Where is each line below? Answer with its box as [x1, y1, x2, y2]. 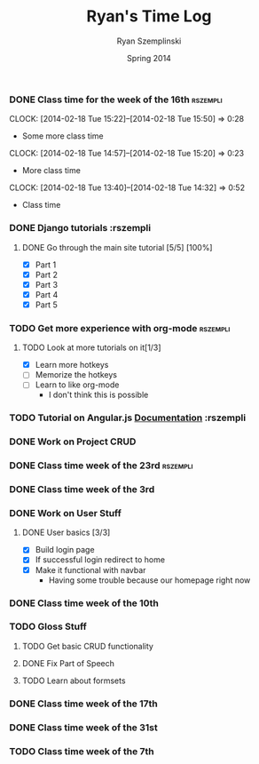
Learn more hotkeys [35, 360, 109, 370]
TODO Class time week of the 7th [9, 744, 155, 757]
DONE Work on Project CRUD [9, 435, 137, 448]
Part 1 [35, 259, 57, 270]
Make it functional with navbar [35, 564, 146, 575]
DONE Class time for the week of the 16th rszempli [9, 93, 224, 106]
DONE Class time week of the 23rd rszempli [9, 459, 193, 472]
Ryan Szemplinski [116, 36, 182, 46]
